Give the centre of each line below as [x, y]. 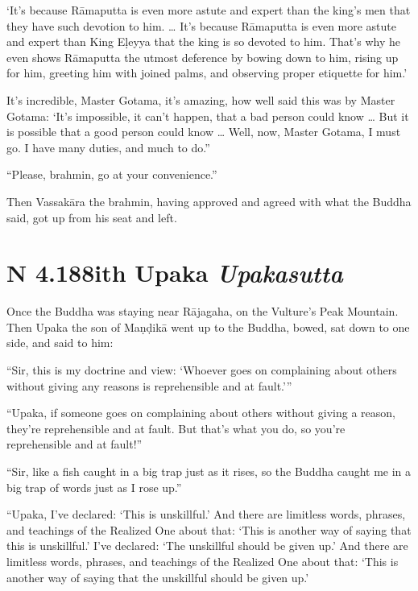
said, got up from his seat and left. [92, 217]
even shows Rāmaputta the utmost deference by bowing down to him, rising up [203, 57]
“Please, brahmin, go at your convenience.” [112, 174]
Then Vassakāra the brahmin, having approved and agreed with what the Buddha [209, 201]
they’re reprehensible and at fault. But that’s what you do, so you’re [176, 428]
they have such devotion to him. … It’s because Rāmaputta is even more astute [202, 25]
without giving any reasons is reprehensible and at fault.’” [149, 385]
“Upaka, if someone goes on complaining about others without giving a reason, [201, 413]
